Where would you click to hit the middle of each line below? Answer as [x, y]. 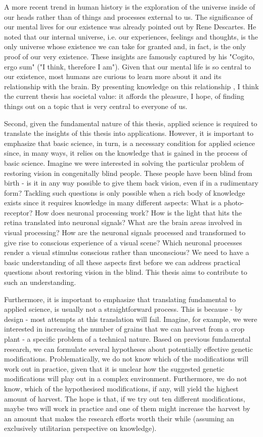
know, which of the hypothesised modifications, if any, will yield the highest [121, 388]
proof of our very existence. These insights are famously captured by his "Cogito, [129, 56]
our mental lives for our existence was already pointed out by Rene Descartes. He [130, 27]
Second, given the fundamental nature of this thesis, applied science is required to [131, 123]
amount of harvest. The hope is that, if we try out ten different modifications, [125, 398]
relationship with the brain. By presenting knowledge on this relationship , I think [131, 86]
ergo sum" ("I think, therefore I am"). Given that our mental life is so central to [127, 66]
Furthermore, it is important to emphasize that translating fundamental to [120, 299]
